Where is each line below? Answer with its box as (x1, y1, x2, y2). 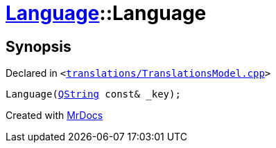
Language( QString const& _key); (6, 89, 181, 100)
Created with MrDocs (6, 109, 103, 122)
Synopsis (6, 37, 71, 55)
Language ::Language (6, 1, 207, 25)
